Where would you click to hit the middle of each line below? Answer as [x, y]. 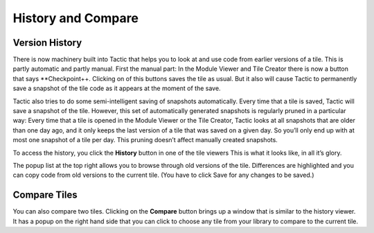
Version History [47, 43]
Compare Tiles [45, 195]
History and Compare [75, 18]
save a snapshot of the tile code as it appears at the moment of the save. [117, 88]
